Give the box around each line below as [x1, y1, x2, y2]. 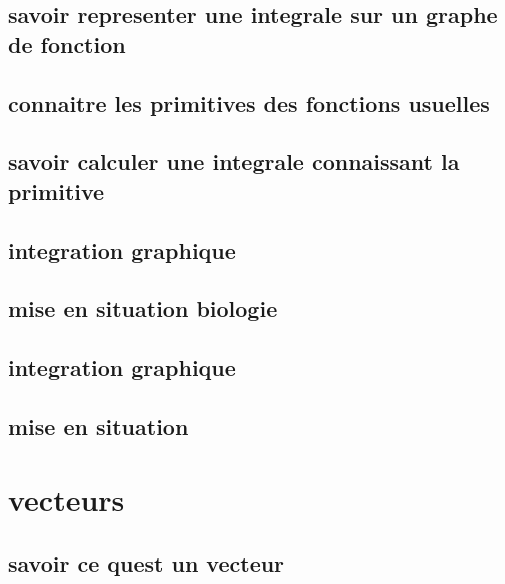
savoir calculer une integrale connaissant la [8, 146, 460, 177]
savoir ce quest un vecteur [8, 548, 285, 579]
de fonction [8, 28, 126, 59]
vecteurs [8, 479, 125, 520]
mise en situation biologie [8, 293, 278, 324]
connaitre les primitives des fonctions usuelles [8, 87, 490, 118]
